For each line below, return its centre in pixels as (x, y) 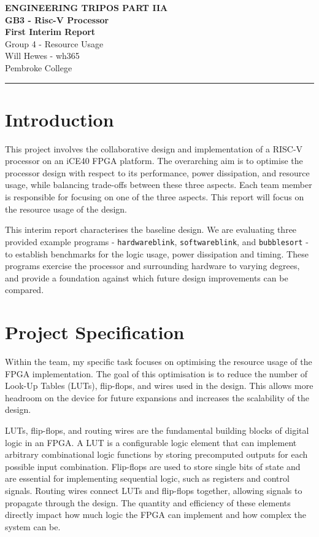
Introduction (60, 119)
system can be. (33, 526)
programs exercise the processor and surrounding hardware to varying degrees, (152, 266)
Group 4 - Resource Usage (54, 43)
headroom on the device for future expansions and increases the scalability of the (157, 397)
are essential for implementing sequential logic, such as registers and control (147, 478)
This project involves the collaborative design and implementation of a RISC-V (154, 148)
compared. (25, 290)
